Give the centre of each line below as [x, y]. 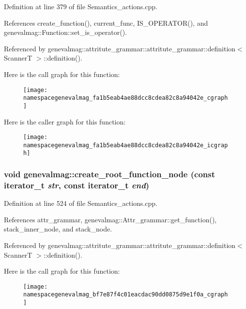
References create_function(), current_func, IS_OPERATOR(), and [106, 23]
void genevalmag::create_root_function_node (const [110, 174]
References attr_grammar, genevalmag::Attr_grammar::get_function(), [110, 219]
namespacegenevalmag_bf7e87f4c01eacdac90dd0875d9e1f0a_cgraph [126, 295]
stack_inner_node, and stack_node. [58, 229]
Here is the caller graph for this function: [65, 121]
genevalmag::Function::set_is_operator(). [66, 32]
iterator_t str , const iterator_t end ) [77, 185]
